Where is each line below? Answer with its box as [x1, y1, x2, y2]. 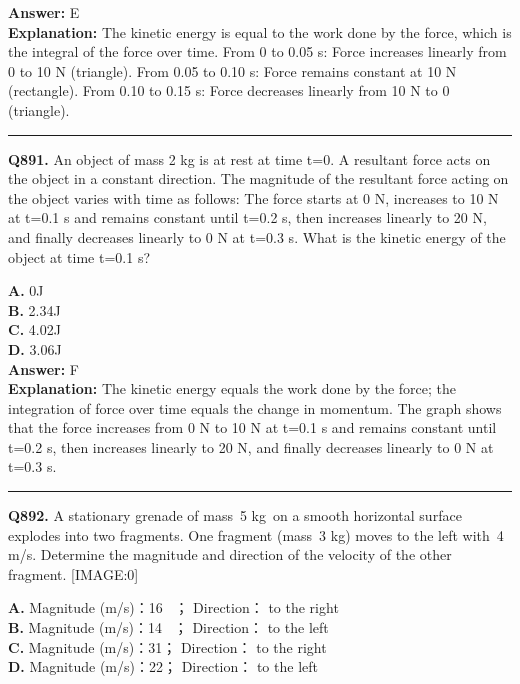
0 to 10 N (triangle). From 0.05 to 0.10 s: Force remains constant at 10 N [8, 60, 457, 81]
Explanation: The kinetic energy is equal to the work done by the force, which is [8, 21, 512, 42]
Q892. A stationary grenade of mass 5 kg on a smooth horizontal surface [8, 505, 462, 526]
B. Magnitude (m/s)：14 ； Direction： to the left [8, 617, 329, 638]
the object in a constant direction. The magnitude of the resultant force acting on [8, 168, 509, 189]
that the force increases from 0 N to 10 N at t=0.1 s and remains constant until [8, 417, 497, 438]
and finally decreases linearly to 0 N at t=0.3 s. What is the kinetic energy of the [8, 226, 506, 247]
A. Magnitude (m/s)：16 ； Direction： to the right [8, 597, 339, 618]
